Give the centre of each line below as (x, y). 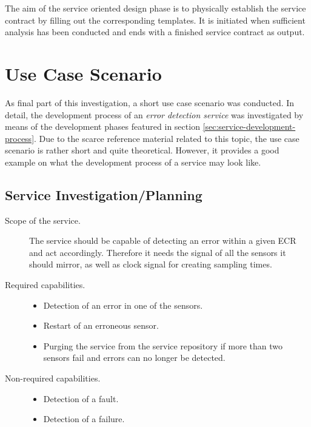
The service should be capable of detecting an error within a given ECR (163, 240)
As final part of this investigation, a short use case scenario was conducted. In (150, 102)
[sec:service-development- (249, 126)
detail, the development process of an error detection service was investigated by (154, 114)
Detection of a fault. (81, 398)
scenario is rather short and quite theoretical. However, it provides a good (142, 150)
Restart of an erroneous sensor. (101, 325)
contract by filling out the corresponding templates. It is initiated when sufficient (155, 20)
